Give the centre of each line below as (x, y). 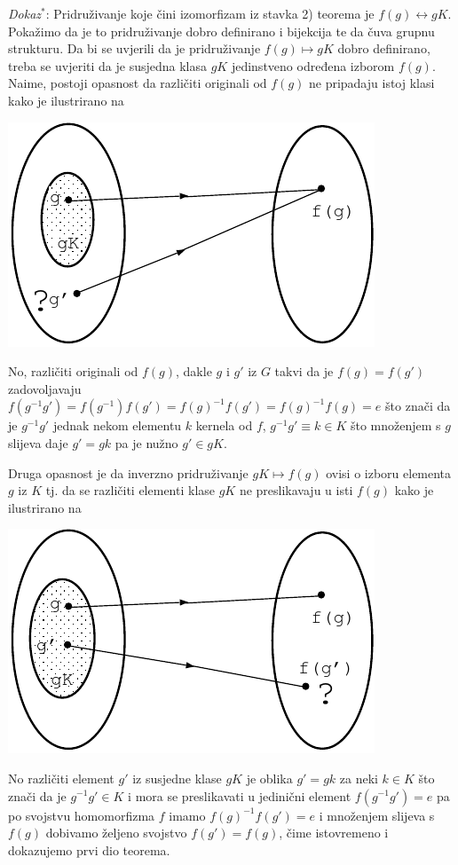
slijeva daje (38, 442)
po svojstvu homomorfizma (82, 815)
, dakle (194, 371)
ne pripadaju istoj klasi (371, 83)
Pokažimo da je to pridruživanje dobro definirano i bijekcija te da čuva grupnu (221, 31)
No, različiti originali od (73, 371)
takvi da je (304, 371)
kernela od (224, 425)
